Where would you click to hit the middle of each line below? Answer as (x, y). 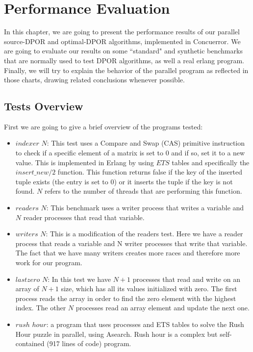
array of (27, 289)
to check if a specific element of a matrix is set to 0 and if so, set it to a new (130, 153)
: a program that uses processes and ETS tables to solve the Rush (145, 324)
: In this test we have (79, 279)
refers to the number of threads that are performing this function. (143, 191)
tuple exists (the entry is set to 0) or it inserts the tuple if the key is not (124, 181)
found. (25, 191)
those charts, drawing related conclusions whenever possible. (94, 80)
